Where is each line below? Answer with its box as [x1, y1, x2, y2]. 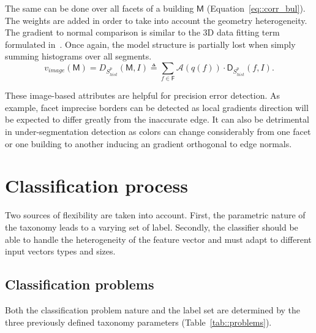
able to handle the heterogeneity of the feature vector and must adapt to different [5, 232, 312, 245]
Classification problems [5, 275, 154, 294]
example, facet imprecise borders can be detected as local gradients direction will [5, 101, 309, 113]
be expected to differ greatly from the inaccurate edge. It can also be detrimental [5, 113, 309, 126]
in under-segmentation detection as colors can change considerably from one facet [5, 125, 311, 138]
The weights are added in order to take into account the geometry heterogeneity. [5, 13, 307, 26]
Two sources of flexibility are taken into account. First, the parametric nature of [5, 209, 306, 221]
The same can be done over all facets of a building [5, 2, 194, 14]
